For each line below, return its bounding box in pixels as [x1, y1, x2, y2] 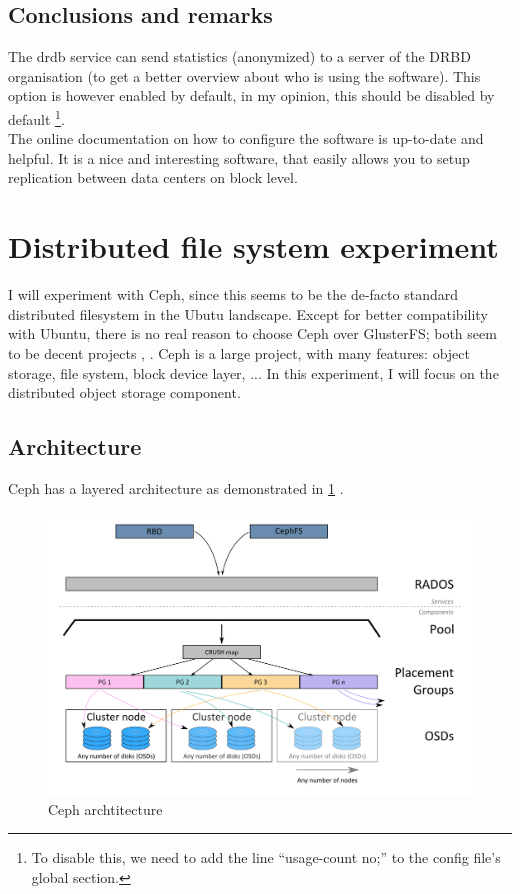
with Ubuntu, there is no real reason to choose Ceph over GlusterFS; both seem [8, 323, 497, 344]
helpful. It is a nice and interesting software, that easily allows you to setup [8, 147, 470, 168]
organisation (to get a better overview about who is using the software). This [8, 65, 481, 86]
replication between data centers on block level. [8, 167, 298, 188]
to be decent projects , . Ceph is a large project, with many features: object [8, 342, 470, 363]
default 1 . [8, 105, 65, 129]
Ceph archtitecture [48, 798, 163, 819]
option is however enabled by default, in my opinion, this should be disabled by [8, 85, 495, 106]
